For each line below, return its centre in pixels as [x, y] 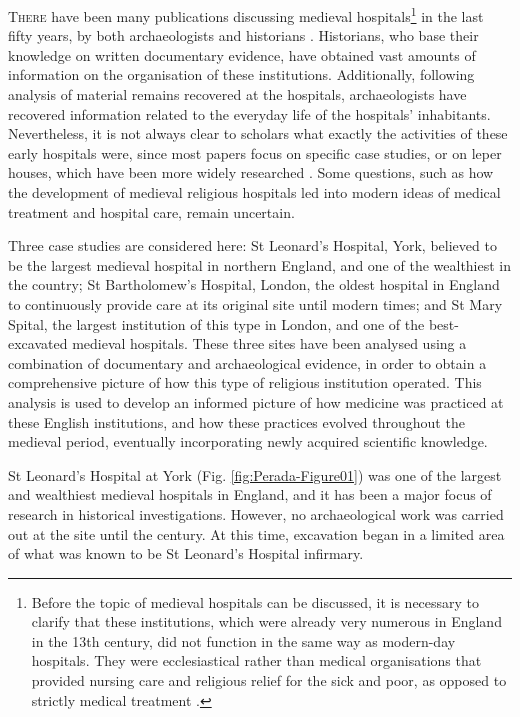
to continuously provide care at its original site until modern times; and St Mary [255, 303]
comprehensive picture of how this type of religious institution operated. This [245, 382]
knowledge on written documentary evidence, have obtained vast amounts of [242, 54]
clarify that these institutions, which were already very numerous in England [266, 621]
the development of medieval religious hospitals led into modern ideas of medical [254, 192]
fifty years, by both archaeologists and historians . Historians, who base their [243, 35]
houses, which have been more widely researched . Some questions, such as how [251, 172]
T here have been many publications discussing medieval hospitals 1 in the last [246, 14]
